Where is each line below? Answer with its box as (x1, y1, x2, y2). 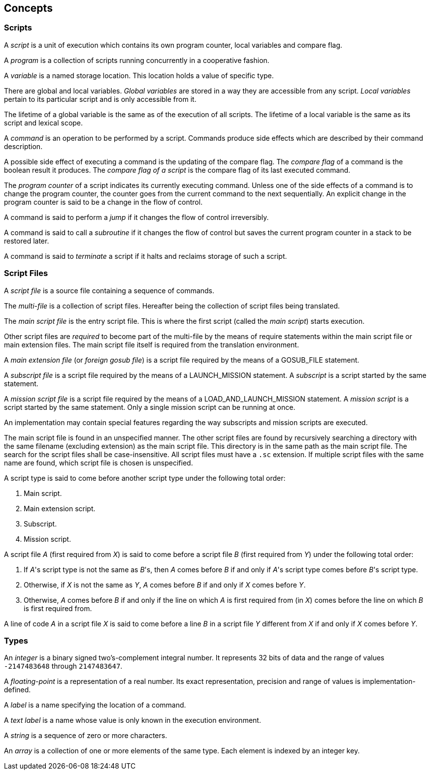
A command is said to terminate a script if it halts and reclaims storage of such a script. (4, 251, 287, 260)
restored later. (4, 236, 49, 245)
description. (4, 142, 43, 151)
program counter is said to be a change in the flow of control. (4, 197, 203, 206)
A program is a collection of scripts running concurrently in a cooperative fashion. (4, 56, 269, 64)
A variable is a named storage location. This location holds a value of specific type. (4, 71, 274, 80)
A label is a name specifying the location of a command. (4, 701, 186, 710)
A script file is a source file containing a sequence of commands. (4, 286, 215, 295)
